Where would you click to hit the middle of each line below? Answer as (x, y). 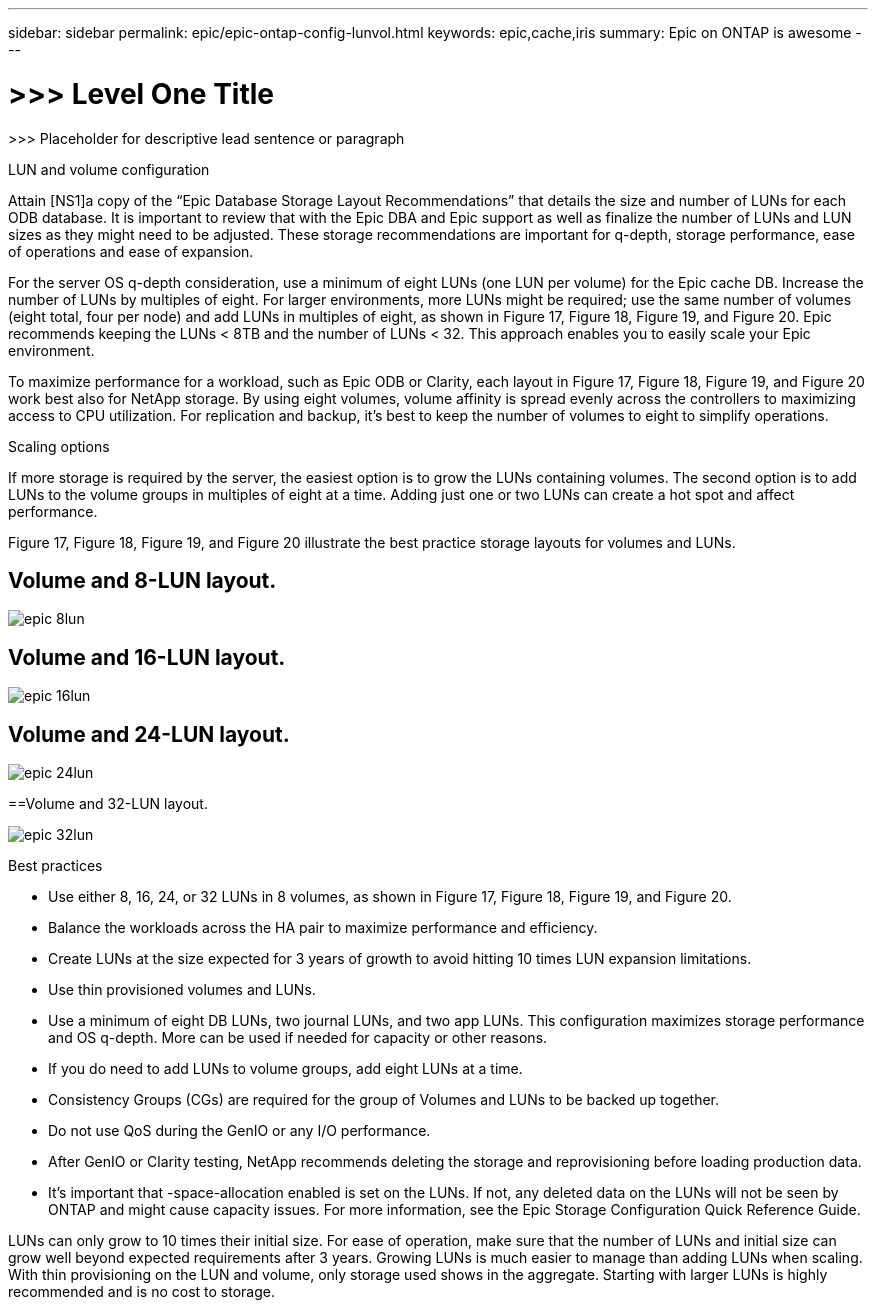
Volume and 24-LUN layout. (149, 734)
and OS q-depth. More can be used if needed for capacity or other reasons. (298, 1038)
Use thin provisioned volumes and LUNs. (182, 990)
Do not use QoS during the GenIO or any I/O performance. (239, 1131)
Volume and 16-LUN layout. (147, 657)
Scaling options (59, 446)
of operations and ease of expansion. (131, 251)
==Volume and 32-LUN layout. (108, 804)
